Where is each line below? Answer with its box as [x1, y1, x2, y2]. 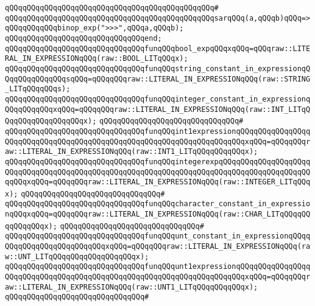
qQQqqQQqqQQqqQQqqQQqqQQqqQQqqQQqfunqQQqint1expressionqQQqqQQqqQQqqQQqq [5, 127, 311, 136]
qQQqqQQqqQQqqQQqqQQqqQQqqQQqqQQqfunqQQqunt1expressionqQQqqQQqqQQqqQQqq [5, 262, 311, 271]
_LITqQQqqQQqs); [5, 85, 71, 94]
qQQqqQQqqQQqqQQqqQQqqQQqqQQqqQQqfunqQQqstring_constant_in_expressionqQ [5, 64, 311, 73]
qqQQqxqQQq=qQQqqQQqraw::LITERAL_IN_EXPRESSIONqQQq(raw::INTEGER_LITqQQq [5, 178, 311, 187]
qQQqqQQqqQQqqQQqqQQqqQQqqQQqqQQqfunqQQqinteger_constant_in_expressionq [5, 94, 311, 103]
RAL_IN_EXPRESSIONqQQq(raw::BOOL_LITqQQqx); [5, 54, 188, 63]
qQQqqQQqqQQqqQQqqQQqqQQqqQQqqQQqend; [5, 33, 162, 43]
